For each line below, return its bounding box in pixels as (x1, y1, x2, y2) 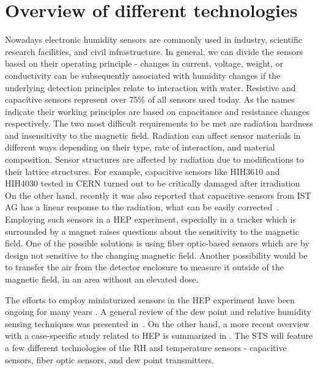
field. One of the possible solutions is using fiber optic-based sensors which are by (5, 237, 309, 250)
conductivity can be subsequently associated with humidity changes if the (5, 68, 281, 81)
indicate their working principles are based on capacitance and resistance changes (5, 105, 309, 117)
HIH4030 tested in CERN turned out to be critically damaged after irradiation (5, 177, 300, 190)
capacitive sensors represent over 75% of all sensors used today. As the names (5, 93, 295, 106)
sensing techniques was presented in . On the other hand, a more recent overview (5, 317, 309, 330)
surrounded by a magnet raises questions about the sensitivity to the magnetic (5, 224, 299, 237)
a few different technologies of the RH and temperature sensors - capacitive (5, 341, 287, 353)
